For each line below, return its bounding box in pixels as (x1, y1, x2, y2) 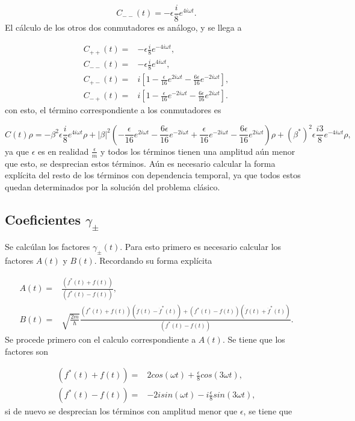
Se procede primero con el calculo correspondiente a (5, 333, 196, 345)
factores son (5, 345, 49, 357)
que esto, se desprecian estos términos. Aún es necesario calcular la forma (5, 157, 276, 169)
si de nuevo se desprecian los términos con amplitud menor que (5, 405, 238, 417)
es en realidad (38, 145, 89, 157)
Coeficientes (5, 210, 81, 228)
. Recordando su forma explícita (94, 254, 212, 267)
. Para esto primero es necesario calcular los (120, 240, 282, 253)
